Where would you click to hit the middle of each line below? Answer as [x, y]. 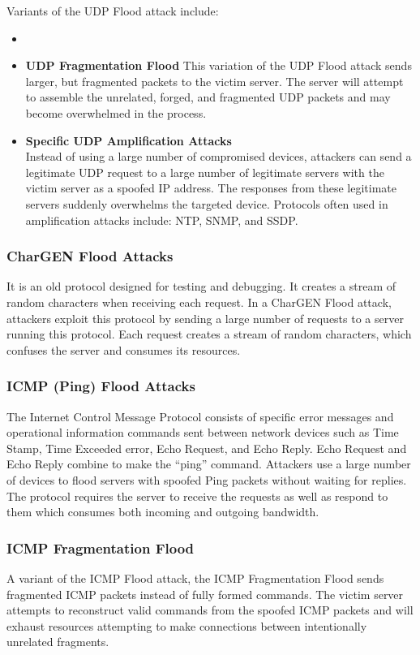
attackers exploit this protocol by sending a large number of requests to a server [205, 318]
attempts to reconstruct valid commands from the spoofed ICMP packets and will [210, 610]
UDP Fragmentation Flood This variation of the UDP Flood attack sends [219, 65]
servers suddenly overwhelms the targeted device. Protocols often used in [207, 203]
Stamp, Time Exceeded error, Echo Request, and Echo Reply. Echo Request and [207, 448]
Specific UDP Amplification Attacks [129, 140]
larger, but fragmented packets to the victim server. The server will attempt [214, 81]
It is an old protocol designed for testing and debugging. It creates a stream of [201, 286]
